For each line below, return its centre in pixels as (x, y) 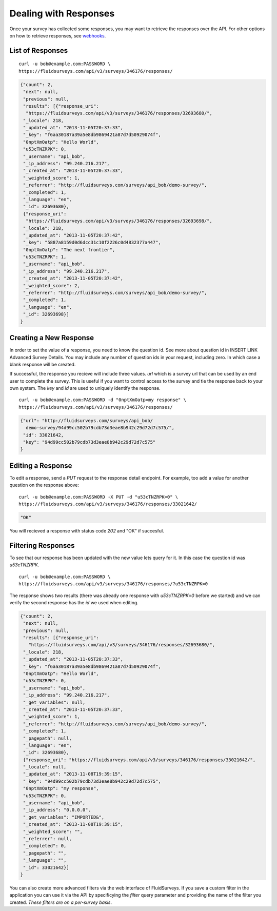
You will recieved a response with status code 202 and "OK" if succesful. (87, 531)
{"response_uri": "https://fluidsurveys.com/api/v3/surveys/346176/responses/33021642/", (140, 760)
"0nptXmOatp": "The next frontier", (69, 250)
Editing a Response (41, 466)
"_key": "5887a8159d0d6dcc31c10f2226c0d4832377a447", (92, 243)
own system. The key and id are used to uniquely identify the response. (85, 388)
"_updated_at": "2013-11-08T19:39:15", (73, 774)
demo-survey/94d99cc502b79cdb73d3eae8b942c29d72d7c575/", (100, 428)
